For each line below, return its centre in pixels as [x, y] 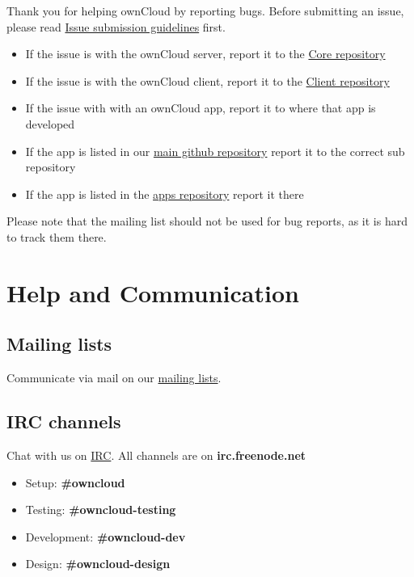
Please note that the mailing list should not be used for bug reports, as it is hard [207, 221]
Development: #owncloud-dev [106, 536]
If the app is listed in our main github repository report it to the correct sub [215, 151]
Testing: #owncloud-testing [101, 510]
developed [50, 123]
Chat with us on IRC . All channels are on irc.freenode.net [156, 455]
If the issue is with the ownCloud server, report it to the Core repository [205, 54]
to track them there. [57, 236]
